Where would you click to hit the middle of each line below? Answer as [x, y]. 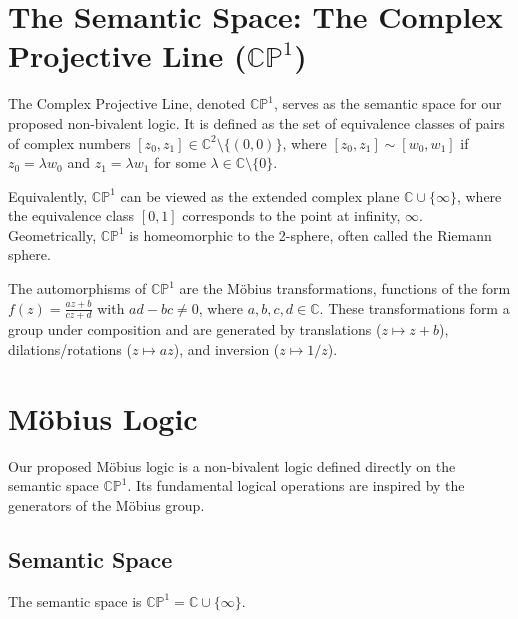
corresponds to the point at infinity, [291, 215]
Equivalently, [48, 195]
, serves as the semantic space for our [387, 103]
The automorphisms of [77, 288]
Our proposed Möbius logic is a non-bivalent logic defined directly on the [232, 465]
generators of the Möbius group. [106, 504]
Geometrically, [52, 234]
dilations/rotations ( [70, 349]
